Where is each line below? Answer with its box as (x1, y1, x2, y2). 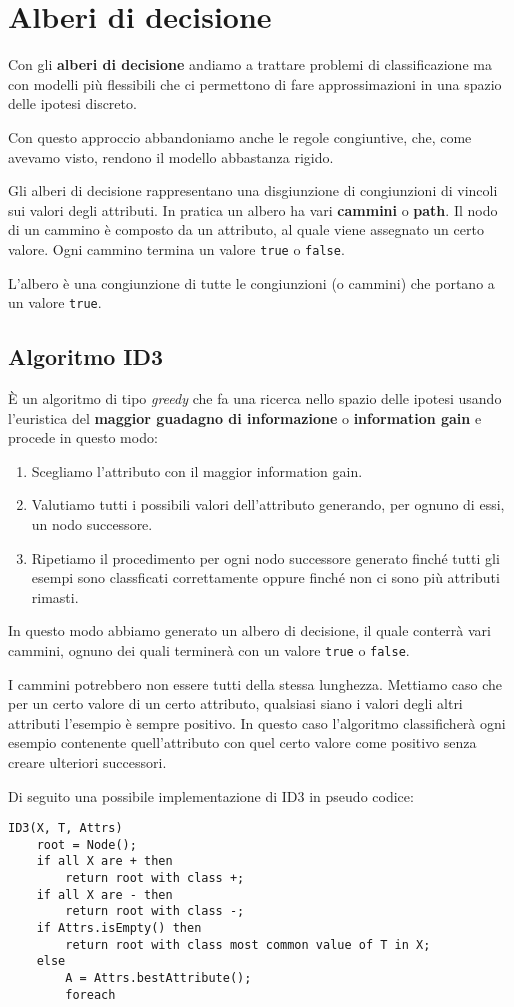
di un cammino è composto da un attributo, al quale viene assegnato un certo (8, 219, 484, 240)
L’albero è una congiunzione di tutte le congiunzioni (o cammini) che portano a (8, 272, 495, 293)
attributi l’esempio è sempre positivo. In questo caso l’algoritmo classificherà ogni (8, 712, 506, 733)
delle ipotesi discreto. (8, 93, 137, 114)
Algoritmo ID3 (8, 341, 164, 372)
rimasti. (31, 586, 79, 607)
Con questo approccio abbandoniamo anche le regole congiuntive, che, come (8, 126, 472, 147)
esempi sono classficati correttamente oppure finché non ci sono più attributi (31, 567, 500, 588)
